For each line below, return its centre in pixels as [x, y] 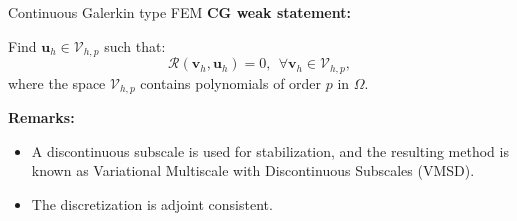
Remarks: [41, 116]
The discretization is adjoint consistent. [152, 203]
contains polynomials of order [231, 82]
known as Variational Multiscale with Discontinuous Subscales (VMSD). [253, 170]
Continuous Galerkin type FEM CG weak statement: [179, 12]
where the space [57, 82]
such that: [135, 45]
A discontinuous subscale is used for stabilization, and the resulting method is [270, 150]
